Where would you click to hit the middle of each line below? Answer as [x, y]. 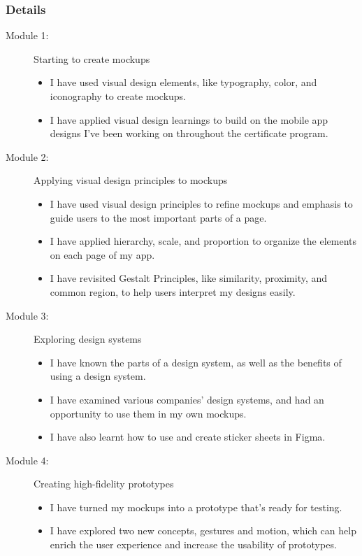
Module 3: [27, 315]
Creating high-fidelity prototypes [104, 484]
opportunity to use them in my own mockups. [148, 413]
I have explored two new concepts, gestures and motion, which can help [203, 530]
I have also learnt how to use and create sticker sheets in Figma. [188, 437]
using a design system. [98, 376]
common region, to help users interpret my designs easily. [173, 291]
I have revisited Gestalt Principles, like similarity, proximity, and [189, 278]
